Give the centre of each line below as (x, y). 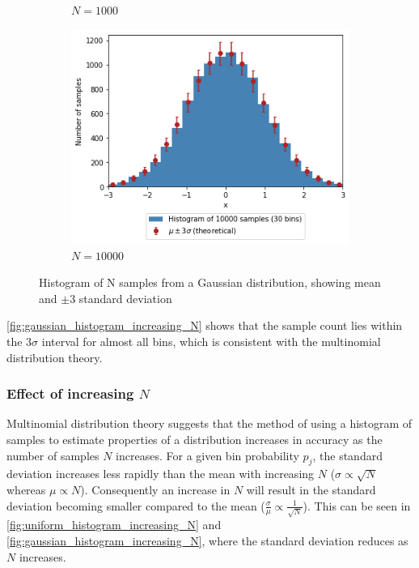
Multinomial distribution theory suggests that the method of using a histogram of (209, 423)
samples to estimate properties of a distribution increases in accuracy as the (195, 440)
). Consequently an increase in (155, 490)
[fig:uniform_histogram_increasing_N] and (114, 525)
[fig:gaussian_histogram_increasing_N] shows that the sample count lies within (205, 325)
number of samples (53, 455)
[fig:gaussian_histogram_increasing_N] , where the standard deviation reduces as (207, 540)
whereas (26, 490)
